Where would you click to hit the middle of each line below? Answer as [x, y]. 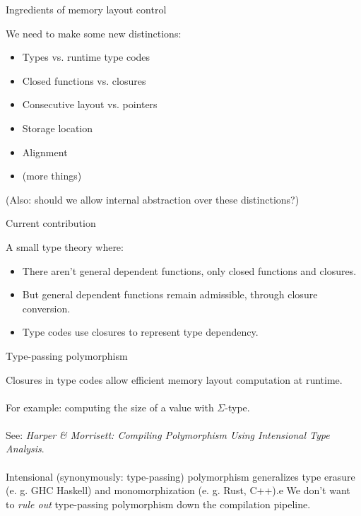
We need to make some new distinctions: [94, 33]
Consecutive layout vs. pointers [90, 104]
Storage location [58, 128]
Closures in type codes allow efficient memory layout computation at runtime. [174, 379]
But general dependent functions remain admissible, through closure [170, 294]
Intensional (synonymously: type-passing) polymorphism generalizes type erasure [180, 476]
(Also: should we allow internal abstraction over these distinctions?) [153, 199]
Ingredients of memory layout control [86, 9]
